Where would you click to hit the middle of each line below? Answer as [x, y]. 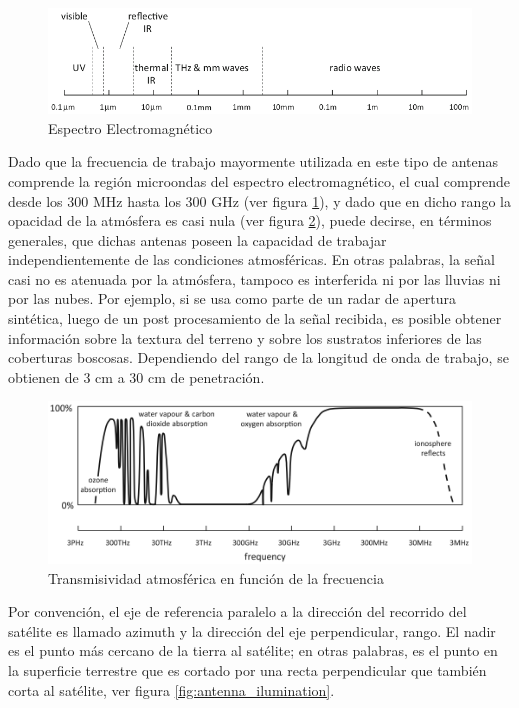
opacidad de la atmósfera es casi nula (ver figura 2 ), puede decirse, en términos [250, 220]
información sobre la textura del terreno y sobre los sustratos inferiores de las [245, 337]
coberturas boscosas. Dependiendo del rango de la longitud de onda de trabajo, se [258, 357]
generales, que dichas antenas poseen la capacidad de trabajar [197, 239]
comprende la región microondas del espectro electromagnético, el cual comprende [259, 180]
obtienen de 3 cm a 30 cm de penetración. [136, 376]
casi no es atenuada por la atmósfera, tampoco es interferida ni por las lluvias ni [254, 278]
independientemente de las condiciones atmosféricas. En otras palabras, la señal [251, 259]
